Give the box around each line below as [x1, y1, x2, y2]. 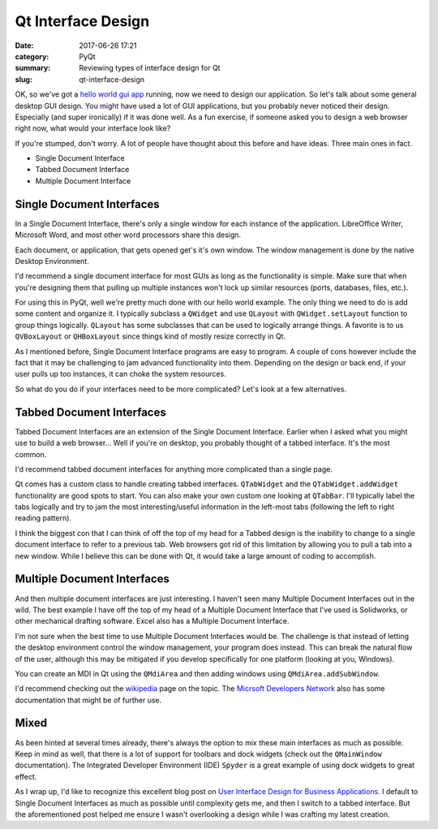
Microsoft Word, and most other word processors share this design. [15, 230, 242, 240]
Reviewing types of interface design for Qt [79, 63, 221, 73]
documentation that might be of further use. [15, 695, 162, 705]
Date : [15, 41, 34, 50]
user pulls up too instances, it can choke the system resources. [15, 369, 226, 379]
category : [15, 51, 49, 61]
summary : [15, 63, 51, 73]
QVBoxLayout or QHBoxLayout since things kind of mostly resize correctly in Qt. [15, 331, 286, 341]
